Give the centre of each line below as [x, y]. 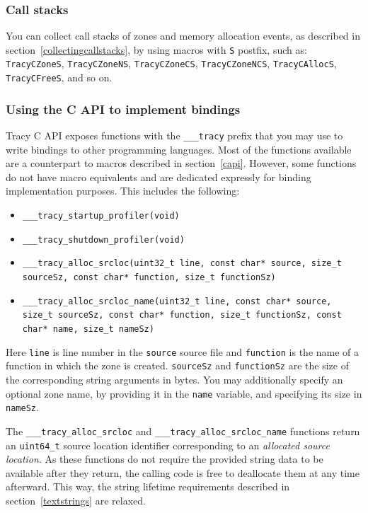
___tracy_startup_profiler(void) [101, 216]
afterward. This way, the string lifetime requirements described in [148, 486]
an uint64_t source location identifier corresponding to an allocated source [168, 445]
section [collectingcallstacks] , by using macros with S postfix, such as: [156, 49]
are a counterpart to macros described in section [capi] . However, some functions [181, 163]
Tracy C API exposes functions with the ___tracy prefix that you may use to [174, 135]
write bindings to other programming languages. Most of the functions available [179, 149]
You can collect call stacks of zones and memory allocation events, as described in [183, 36]
